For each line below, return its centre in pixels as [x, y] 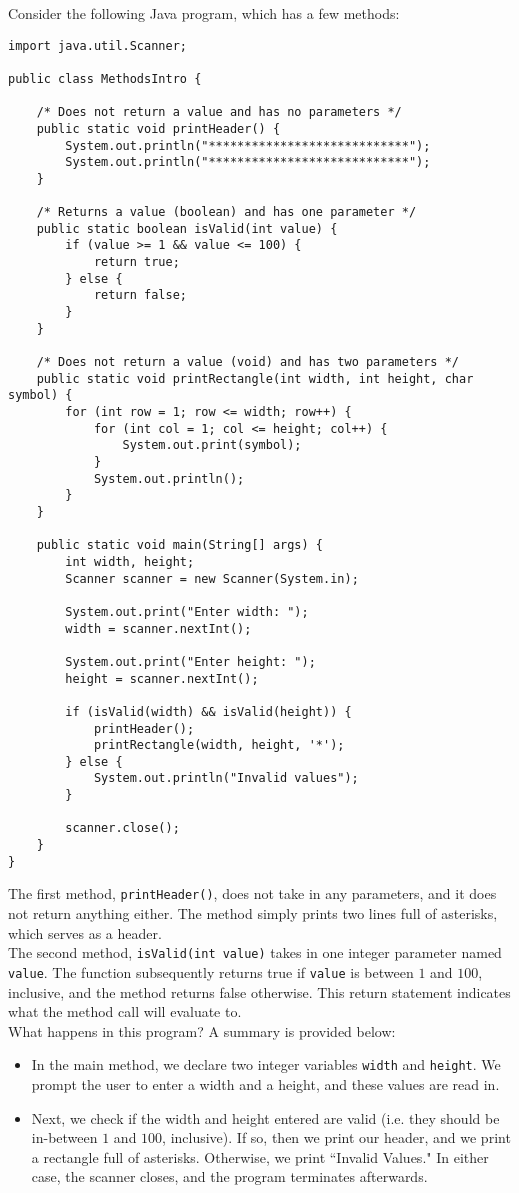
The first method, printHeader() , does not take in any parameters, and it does [252, 893]
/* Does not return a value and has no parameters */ [219, 112]
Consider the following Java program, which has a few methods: [204, 13]
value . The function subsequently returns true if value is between [211, 971]
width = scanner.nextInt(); [158, 628]
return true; [136, 262]
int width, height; [130, 561]
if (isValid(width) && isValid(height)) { [208, 711]
